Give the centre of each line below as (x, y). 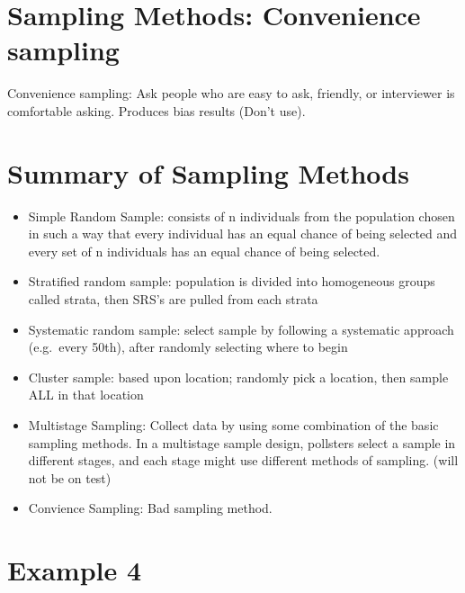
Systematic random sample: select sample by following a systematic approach (241, 329)
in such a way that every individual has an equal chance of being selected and (243, 234)
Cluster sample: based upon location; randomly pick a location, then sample (238, 377)
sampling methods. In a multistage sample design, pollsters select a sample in (242, 442)
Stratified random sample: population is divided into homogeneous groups (232, 281)
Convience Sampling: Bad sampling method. (150, 508)
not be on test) (70, 477)
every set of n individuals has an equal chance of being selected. (204, 251)
